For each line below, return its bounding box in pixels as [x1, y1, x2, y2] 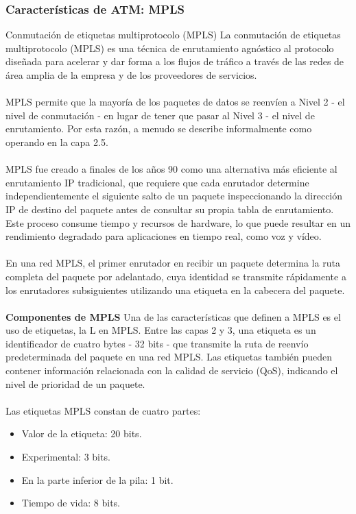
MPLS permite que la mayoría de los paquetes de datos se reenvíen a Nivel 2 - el [5, 95, 345, 109]
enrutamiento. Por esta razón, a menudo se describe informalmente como [5, 121, 312, 136]
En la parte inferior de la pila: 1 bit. [21, 472, 174, 487]
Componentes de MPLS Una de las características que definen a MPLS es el [5, 309, 341, 323]
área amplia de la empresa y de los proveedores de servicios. [5, 68, 257, 82]
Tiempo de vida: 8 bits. [21, 495, 120, 510]
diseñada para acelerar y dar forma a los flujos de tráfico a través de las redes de [5, 54, 344, 69]
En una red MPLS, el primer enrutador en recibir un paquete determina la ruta [5, 256, 340, 270]
